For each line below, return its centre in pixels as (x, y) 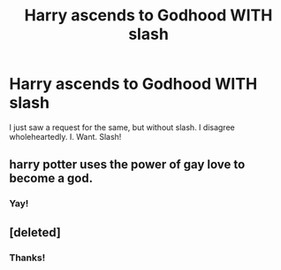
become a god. (51, 178)
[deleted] (35, 232)
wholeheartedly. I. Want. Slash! (65, 136)
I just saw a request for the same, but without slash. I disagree (122, 127)
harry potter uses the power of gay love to (127, 165)
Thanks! (27, 258)
